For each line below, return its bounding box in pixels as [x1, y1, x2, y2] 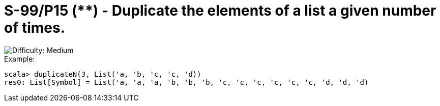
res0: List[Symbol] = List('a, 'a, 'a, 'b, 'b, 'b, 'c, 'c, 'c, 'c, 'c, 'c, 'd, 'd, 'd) [4, 78, 369, 86]
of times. [4, 19, 66, 36]
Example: [4, 54, 35, 63]
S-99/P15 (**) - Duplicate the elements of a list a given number [4, 2, 436, 19]
